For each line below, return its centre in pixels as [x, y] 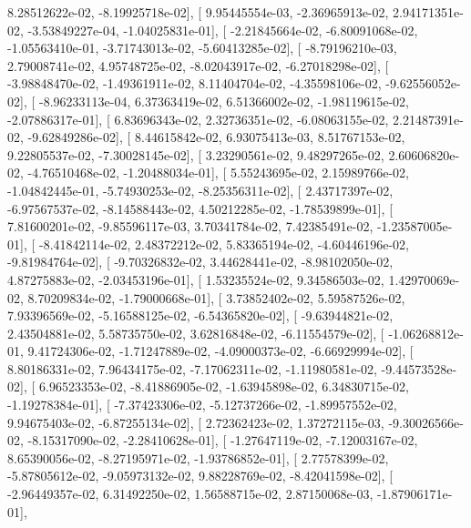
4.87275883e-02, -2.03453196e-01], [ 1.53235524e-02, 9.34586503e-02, [196, 279]
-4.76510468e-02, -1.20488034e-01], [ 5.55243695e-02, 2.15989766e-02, [218, 173]
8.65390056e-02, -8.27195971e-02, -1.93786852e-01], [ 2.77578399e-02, [198, 457]
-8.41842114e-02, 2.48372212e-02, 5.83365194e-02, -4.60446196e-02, [224, 244]
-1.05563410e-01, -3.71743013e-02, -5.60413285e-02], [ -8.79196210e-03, [202, 48]
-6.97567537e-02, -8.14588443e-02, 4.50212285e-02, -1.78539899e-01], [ [200, 208]
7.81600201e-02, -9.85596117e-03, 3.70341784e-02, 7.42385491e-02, [190, 226]
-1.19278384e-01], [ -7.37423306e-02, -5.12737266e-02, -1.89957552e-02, [202, 405]
